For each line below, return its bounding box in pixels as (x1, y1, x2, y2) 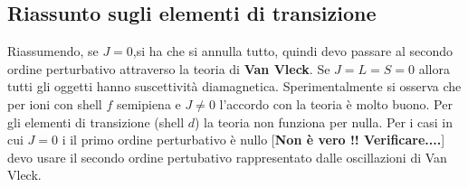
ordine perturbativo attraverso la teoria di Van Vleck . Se (7, 59, 330, 78)
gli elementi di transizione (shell (7, 112, 185, 131)
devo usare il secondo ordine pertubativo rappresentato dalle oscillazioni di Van (7, 147, 447, 166)
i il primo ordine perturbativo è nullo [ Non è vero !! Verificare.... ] (62, 130, 445, 149)
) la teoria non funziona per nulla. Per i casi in (194, 112, 454, 131)
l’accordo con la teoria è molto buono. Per (219, 94, 453, 113)
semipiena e (116, 94, 181, 113)
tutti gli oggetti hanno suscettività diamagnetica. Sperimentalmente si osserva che (7, 77, 462, 96)
